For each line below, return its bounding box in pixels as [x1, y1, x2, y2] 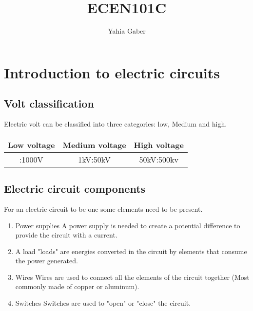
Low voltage [8, 139, 55, 150]
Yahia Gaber [108, 26, 146, 36]
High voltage [134, 139, 184, 150]
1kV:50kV [78, 153, 111, 165]
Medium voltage [62, 139, 126, 150]
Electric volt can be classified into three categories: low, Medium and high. [4, 119, 227, 129]
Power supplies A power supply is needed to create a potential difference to [15, 220, 240, 230]
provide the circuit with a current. [15, 230, 117, 240]
